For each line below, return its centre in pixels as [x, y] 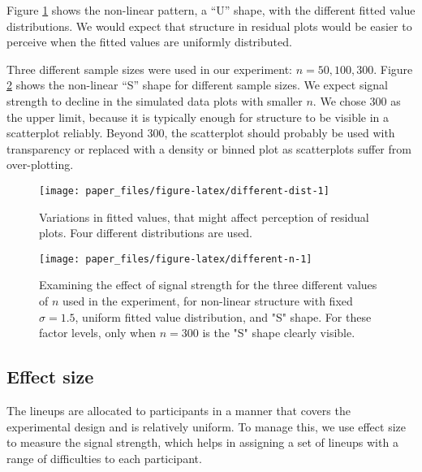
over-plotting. [40, 165]
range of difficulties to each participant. [104, 458]
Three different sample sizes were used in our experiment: [150, 69]
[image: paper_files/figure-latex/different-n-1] [176, 259]
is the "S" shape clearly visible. [279, 333]
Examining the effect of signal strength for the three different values [208, 285]
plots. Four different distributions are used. [146, 233]
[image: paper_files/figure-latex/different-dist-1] [184, 191]
